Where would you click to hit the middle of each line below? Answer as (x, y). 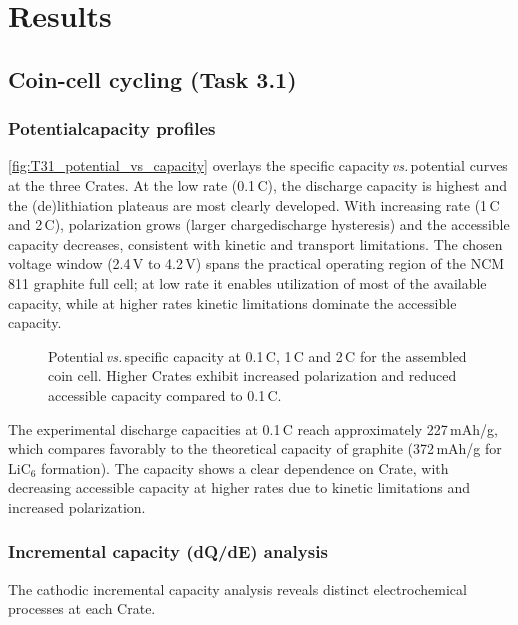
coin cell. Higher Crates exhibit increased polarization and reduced (252, 375)
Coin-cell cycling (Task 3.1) (152, 78)
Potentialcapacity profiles (112, 128)
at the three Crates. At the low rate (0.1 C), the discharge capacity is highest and (257, 184)
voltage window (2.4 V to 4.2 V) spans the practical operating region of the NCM (256, 263)
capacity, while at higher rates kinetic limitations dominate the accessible (232, 302)
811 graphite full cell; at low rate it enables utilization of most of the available (247, 282)
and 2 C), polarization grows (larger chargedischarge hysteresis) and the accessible (259, 224)
